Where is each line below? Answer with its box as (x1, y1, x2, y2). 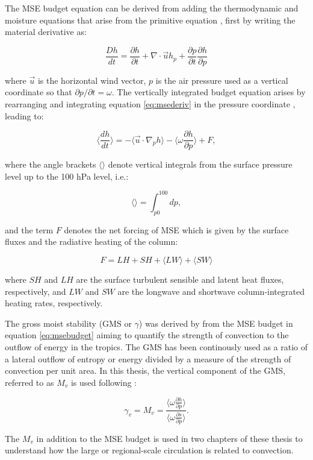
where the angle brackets (5, 158, 96, 171)
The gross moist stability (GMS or (5, 317, 132, 329)
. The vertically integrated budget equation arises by (111, 86, 306, 98)
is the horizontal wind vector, (37, 74, 146, 86)
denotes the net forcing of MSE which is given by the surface (64, 223, 289, 236)
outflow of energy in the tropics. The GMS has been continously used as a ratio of (5, 340, 308, 353)
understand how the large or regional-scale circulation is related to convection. (5, 444, 294, 456)
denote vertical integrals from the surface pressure (108, 158, 293, 171)
